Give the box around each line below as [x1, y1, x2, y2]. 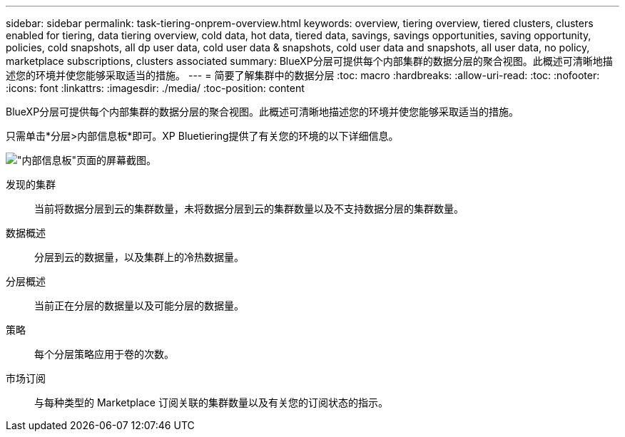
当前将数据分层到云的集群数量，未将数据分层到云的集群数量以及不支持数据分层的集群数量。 [34, 202, 464, 215]
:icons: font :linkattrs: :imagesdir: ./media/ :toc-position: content [6, 82, 305, 94]
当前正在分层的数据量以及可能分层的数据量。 [34, 299, 244, 312]
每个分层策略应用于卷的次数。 [34, 348, 174, 360]
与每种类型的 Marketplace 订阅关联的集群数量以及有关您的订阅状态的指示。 [34, 396, 388, 408]
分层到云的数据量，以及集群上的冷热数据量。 [34, 251, 244, 263]
